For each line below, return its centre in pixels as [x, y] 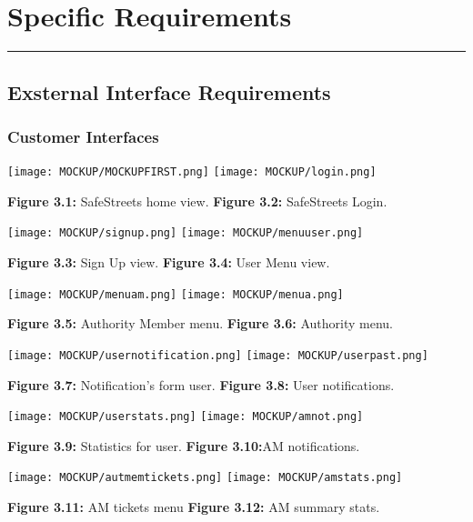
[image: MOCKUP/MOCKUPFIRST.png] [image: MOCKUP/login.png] [192, 172]
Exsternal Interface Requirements [169, 91]
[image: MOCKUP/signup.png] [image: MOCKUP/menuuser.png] [186, 233]
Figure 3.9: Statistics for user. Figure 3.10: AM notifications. [184, 445]
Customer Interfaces [83, 136]
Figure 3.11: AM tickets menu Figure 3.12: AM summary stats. [194, 507]
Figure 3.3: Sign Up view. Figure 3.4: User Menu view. [169, 262]
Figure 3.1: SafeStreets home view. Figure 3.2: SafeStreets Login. [197, 201]
